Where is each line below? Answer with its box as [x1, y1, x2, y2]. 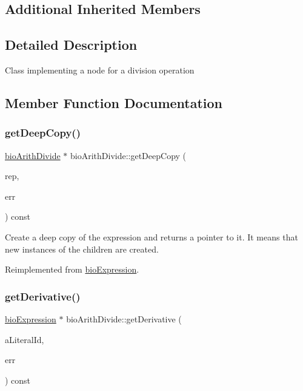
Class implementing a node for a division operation [5, 63, 195, 76]
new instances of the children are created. [5, 242, 159, 255]
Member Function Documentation [5, 93, 223, 112]
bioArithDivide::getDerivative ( [66, 312, 182, 325]
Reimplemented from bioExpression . [5, 263, 139, 276]
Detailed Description [5, 35, 138, 54]
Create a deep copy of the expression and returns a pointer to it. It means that [5, 230, 298, 243]
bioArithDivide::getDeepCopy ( [70, 149, 187, 161]
